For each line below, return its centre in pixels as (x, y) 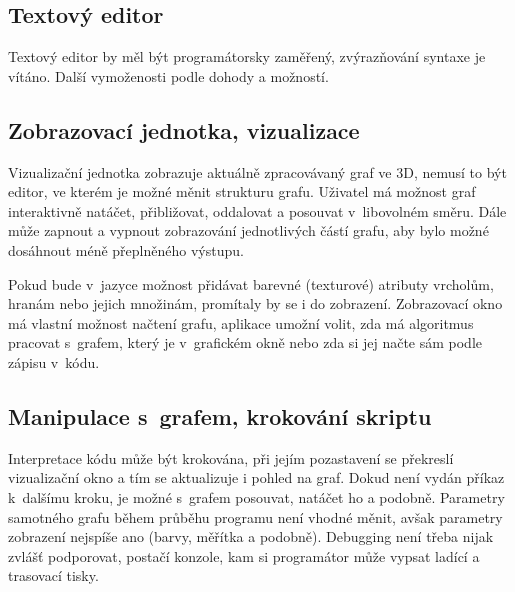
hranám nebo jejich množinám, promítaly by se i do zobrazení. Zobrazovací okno (255, 303)
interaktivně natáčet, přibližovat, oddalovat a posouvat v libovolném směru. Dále (257, 210)
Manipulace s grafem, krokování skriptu (220, 415)
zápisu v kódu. (54, 361)
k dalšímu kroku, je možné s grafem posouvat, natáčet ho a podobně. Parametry (256, 496)
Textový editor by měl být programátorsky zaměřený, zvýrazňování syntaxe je (247, 56)
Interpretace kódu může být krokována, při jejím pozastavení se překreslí (231, 457)
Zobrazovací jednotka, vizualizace (184, 129)
